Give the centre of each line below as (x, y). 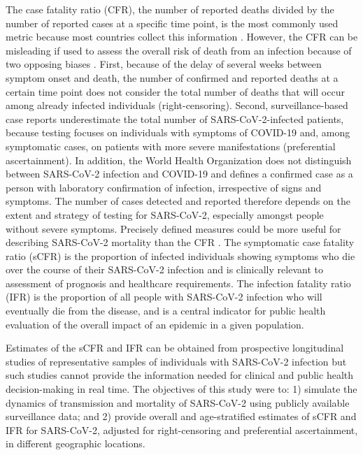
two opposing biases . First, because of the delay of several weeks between (164, 64)
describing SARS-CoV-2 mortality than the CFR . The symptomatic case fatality (180, 242)
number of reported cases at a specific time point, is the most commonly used (172, 23)
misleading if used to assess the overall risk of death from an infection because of (179, 50)
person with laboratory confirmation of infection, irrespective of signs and (164, 187)
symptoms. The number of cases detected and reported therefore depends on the (178, 201)
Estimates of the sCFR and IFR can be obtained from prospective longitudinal (175, 348)
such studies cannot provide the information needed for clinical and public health (180, 375)
